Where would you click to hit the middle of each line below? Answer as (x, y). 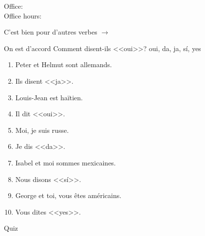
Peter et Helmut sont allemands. (64, 64)
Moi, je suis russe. (42, 130)
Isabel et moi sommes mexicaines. (65, 162)
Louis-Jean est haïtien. (49, 97)
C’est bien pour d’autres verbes (51, 32)
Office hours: (23, 15)
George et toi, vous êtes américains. (68, 195)
